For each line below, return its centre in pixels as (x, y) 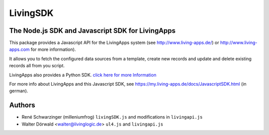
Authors (22, 105)
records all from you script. (37, 66)
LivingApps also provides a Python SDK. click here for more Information (83, 75)
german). (19, 91)
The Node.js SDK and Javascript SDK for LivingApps (92, 31)
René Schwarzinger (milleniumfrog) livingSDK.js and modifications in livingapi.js (112, 117)
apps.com (19, 49)
